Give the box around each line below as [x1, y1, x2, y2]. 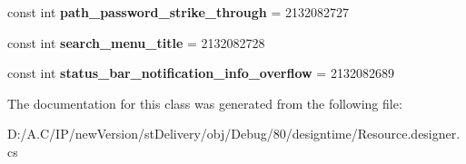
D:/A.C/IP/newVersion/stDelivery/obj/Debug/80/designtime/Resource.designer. [7, 124, 461, 143]
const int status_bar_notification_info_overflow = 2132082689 [7, 63, 394, 82]
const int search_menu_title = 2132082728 [7, 33, 265, 52]
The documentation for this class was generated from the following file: [7, 93, 402, 112]
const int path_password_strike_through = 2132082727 [7, 3, 350, 21]
